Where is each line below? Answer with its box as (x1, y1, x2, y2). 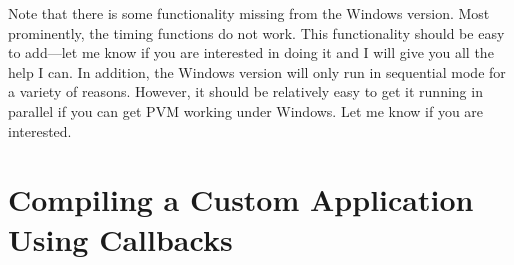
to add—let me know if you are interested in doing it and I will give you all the (8, 42, 494, 63)
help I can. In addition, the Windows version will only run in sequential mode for (8, 61, 506, 82)
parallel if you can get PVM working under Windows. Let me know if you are (8, 100, 484, 121)
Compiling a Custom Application (8, 179, 474, 220)
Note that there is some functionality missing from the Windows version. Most (8, 3, 490, 23)
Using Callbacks (8, 218, 233, 259)
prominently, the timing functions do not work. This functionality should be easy (8, 22, 505, 43)
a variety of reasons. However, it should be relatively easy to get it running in (8, 81, 483, 102)
